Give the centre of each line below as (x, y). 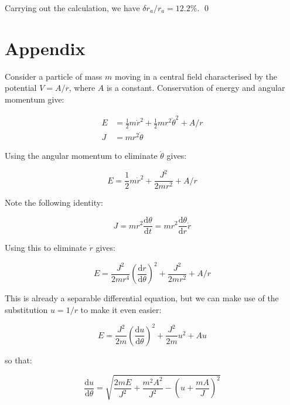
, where (82, 88)
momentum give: (35, 99)
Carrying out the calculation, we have (72, 8)
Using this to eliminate (46, 248)
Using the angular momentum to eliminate (81, 156)
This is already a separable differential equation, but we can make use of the (142, 298)
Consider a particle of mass (54, 76)
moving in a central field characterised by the (196, 76)
